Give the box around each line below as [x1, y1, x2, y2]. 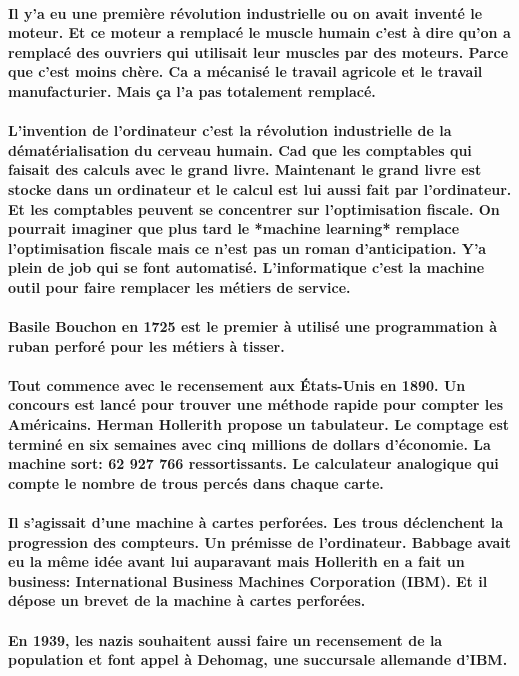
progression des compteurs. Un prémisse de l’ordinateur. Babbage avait [8, 531, 512, 552]
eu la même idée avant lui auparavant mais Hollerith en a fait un [8, 551, 465, 572]
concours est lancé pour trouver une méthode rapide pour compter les [8, 394, 503, 415]
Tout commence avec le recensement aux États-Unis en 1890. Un [8, 374, 466, 395]
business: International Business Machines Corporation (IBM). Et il [8, 570, 488, 591]
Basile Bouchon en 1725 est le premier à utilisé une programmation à [8, 316, 498, 337]
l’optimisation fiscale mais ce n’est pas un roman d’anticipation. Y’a [8, 237, 487, 258]
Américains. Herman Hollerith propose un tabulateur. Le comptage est [8, 414, 510, 435]
